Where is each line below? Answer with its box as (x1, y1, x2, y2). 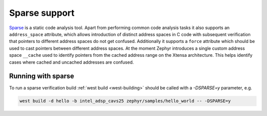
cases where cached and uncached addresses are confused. (9, 59, 134, 65)
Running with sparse (9, 72, 74, 80)
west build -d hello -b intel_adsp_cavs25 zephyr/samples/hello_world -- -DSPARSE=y (19, 98, 231, 104)
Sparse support (9, 7, 75, 18)
